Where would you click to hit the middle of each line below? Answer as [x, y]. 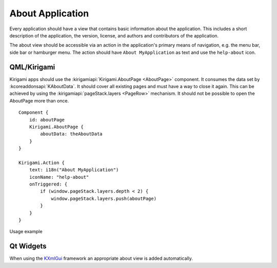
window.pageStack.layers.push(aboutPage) [104, 198]
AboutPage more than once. [39, 100]
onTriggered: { [48, 184]
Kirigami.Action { [42, 162]
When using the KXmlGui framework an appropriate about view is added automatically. [101, 258]
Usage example [26, 232]
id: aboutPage [47, 120]
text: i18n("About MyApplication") [74, 170]
